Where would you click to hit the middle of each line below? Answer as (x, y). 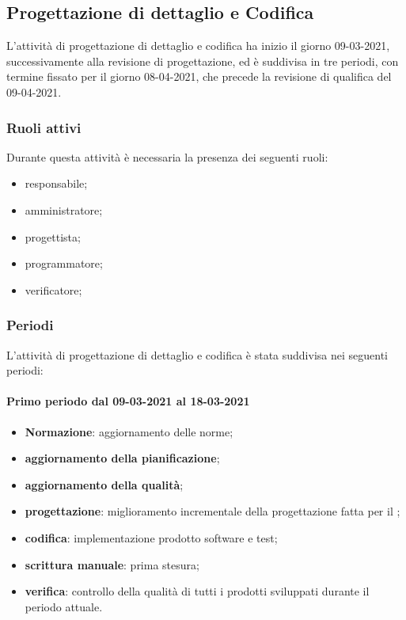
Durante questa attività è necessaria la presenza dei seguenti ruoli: (167, 156)
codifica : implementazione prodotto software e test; (151, 537)
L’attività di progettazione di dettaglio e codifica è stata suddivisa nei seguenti (197, 354)
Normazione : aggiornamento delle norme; (129, 431)
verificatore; (53, 289)
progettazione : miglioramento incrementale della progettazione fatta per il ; (212, 511)
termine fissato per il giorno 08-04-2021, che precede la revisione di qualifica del (199, 76)
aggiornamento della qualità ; (104, 484)
